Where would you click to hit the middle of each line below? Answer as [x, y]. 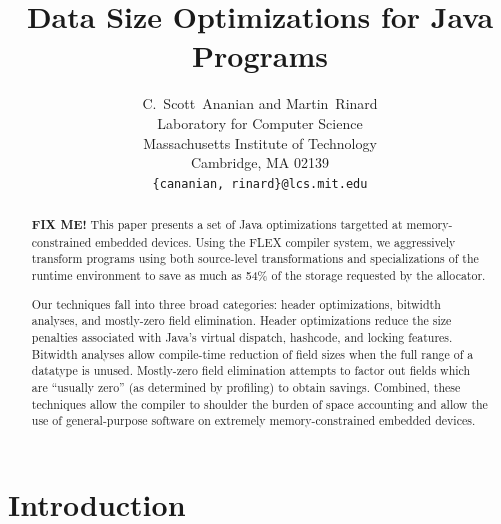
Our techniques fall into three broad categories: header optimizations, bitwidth [236, 303]
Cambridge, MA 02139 [260, 162]
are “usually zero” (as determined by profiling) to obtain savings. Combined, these [246, 386]
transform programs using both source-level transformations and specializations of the [255, 258]
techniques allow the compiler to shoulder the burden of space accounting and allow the [259, 403]
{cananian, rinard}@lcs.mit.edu [260, 183]
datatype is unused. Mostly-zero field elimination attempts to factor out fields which [251, 370]
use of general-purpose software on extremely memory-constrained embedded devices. [253, 420]
